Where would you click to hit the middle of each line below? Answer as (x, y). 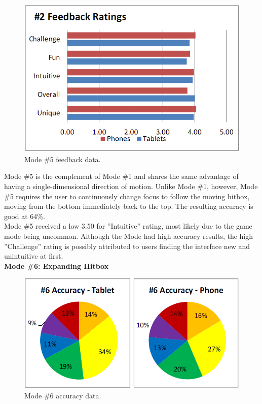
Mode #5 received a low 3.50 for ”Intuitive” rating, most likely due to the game (128, 226)
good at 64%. (25, 216)
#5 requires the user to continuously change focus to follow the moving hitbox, (127, 196)
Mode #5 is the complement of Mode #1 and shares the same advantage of (121, 176)
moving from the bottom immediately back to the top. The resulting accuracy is (129, 206)
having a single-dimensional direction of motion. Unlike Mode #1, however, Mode (131, 186)
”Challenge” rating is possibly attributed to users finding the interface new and (127, 246)
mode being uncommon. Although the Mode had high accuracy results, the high (129, 236)
